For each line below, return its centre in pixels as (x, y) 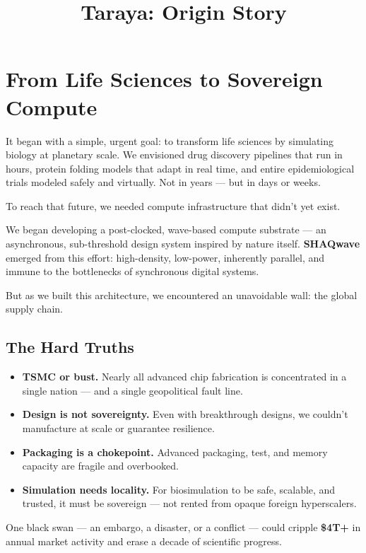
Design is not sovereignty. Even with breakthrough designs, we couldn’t (185, 414)
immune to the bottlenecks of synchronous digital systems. (132, 271)
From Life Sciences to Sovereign (164, 79)
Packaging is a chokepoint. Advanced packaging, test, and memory (175, 452)
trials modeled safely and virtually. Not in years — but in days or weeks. (163, 182)
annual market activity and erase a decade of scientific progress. (144, 541)
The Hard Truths (70, 347)
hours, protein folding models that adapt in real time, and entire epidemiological (180, 168)
